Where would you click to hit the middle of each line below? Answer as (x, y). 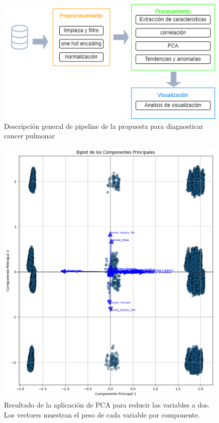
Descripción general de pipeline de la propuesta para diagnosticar (104, 126)
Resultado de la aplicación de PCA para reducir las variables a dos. (107, 405)
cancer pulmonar (29, 136)
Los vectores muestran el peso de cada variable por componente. (102, 414)
